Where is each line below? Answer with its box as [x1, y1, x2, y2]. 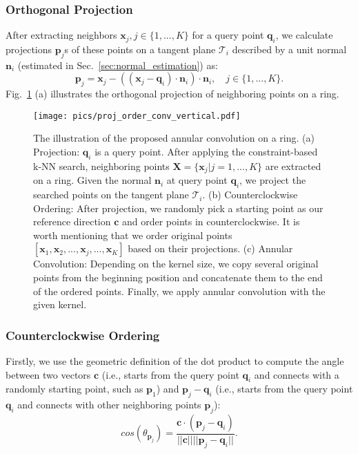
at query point [166, 173, 228, 187]
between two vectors [6, 367, 91, 381]
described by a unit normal [232, 42, 347, 57]
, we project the [239, 173, 306, 187]
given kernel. [33, 297, 87, 312]
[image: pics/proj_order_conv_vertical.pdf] [33, 111, 241, 121]
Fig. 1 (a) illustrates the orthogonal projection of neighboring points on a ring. [6, 86, 339, 101]
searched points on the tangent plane [33, 187, 189, 202]
